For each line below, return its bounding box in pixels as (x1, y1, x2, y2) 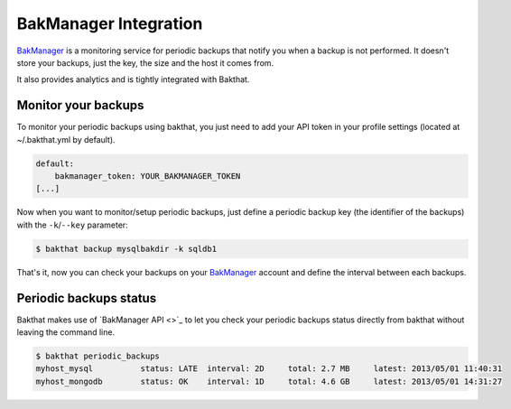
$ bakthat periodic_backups (35, 351, 160, 361)
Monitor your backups (16, 98, 144, 113)
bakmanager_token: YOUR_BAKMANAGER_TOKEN (54, 172, 241, 181)
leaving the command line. (16, 327, 116, 338)
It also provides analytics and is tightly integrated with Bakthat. (16, 74, 250, 85)
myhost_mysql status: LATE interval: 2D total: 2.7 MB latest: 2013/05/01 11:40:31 (35, 364, 503, 374)
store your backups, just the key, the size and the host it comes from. (16, 57, 274, 68)
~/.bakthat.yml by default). (16, 134, 116, 144)
